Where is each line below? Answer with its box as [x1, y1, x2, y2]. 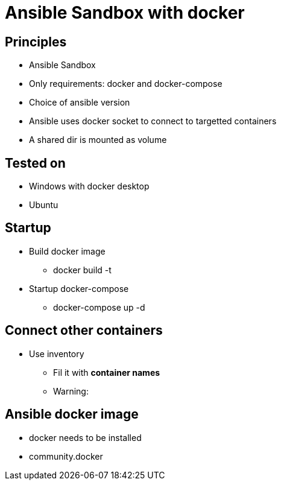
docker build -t [53, 264, 112, 275]
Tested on [5, 155, 66, 171]
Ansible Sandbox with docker [5, 2, 245, 23]
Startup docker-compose [29, 283, 129, 294]
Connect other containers [5, 323, 163, 338]
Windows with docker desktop [29, 181, 150, 192]
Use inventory [29, 348, 84, 359]
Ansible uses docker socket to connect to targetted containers [29, 116, 277, 127]
